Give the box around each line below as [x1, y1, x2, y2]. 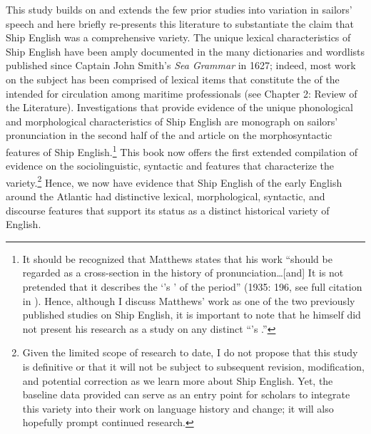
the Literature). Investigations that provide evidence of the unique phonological [6, 100, 354, 115]
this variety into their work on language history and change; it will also [22, 401, 334, 415]
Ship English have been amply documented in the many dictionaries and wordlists [6, 43, 365, 58]
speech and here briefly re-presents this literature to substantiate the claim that [6, 16, 354, 31]
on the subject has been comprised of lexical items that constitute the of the [6, 71, 340, 86]
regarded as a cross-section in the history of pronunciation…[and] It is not [22, 265, 344, 280]
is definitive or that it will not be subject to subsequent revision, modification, [22, 358, 365, 373]
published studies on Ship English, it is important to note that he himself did [22, 307, 361, 322]
